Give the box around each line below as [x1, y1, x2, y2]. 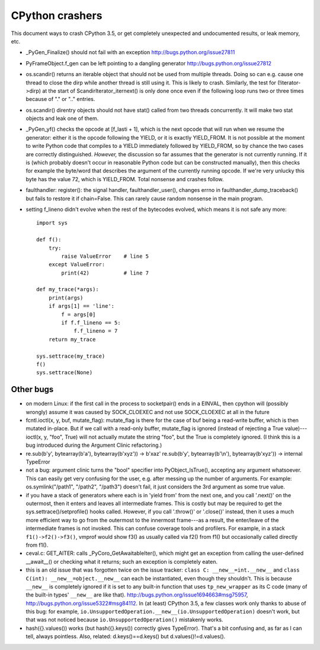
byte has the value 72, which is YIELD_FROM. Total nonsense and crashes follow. [25, 175, 224, 182]
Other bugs [11, 384, 54, 395]
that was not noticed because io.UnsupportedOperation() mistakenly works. [25, 616, 223, 623]
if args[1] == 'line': [48, 303, 115, 310]
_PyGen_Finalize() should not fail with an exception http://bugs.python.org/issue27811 [25, 49, 235, 56]
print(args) [48, 294, 84, 301]
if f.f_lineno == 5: [61, 320, 121, 326]
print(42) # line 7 [61, 269, 149, 276]
